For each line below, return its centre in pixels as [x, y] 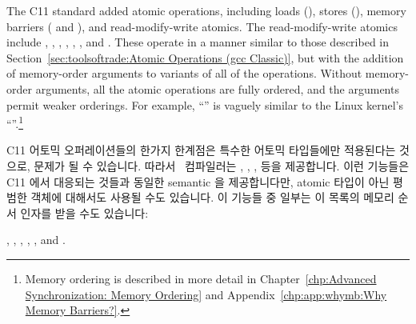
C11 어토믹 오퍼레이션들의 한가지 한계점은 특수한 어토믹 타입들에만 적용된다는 [201, 150]
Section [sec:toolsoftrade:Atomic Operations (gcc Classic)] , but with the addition [205, 57]
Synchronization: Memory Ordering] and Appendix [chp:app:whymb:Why [206, 294]
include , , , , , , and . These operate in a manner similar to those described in [198, 42]
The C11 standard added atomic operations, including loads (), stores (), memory [206, 10]
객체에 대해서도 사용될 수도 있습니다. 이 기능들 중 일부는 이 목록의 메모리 [212, 197]
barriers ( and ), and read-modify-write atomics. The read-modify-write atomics [202, 26]
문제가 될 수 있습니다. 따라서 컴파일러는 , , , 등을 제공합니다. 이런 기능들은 [222, 166]
